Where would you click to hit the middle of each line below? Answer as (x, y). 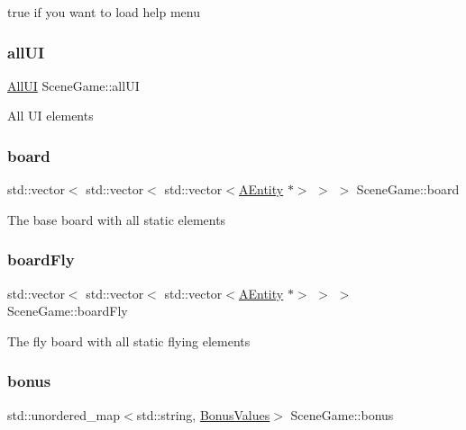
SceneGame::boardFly (68, 311)
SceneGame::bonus (342, 414)
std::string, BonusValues (203, 414)
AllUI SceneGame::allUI (73, 85)
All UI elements (50, 116)
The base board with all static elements (117, 219)
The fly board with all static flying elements (129, 340)
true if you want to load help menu (104, 12)
